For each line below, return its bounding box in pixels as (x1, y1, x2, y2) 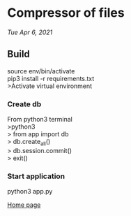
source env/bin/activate (7, 66, 75, 75)
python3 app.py (7, 187, 53, 196)
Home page (7, 201, 41, 209)
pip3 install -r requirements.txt (7, 74, 95, 82)
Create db (7, 99, 42, 109)
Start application (7, 171, 65, 181)
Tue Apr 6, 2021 (7, 28, 53, 36)
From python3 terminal (7, 115, 73, 124)
